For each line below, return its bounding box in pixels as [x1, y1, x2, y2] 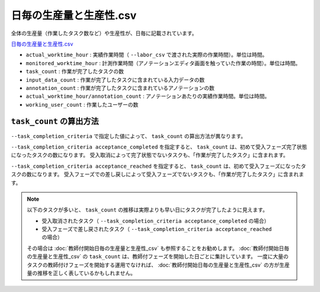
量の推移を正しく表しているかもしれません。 [27, 269, 136, 277]
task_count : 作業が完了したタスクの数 [25, 68, 124, 75]
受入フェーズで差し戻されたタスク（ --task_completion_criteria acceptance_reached [41, 226, 272, 233]
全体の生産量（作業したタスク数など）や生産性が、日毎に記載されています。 [11, 30, 197, 37]
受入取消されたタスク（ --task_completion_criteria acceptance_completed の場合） [41, 217, 270, 224]
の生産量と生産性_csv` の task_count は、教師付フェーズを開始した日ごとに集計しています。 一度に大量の [27, 253, 289, 260]
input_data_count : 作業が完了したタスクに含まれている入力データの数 [25, 76, 205, 83]
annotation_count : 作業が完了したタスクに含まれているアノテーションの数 [25, 84, 215, 91]
